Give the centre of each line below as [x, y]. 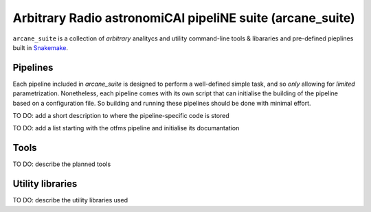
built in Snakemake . [41, 47]
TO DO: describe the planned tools [62, 164]
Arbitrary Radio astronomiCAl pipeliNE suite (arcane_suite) [184, 18]
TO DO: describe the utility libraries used [70, 200]
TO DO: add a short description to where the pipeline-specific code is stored [121, 116]
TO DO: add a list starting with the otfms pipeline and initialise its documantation [126, 128]
